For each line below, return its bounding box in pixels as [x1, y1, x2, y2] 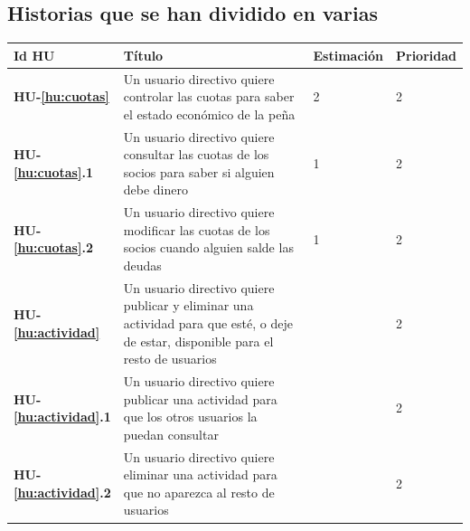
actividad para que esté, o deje [123, 314, 293, 333]
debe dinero [123, 180, 188, 199]
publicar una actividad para [123, 389, 277, 408]
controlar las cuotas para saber [123, 87, 295, 106]
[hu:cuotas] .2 [14, 238, 93, 257]
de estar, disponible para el [123, 331, 274, 350]
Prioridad [396, 45, 456, 64]
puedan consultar [123, 424, 219, 443]
